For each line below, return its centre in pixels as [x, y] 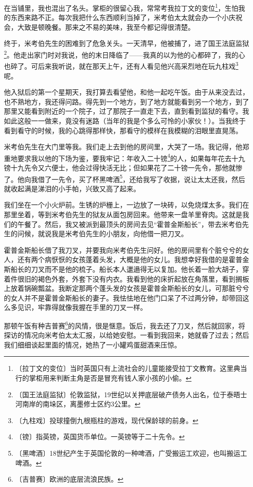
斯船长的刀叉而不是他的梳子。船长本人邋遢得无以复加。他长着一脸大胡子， [123, 269]
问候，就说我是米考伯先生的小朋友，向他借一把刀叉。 [102, 233]
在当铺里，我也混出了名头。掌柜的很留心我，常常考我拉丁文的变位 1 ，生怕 [121, 7]
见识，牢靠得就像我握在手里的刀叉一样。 [82, 307]
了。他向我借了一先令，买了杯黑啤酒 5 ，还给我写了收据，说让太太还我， [118, 178]
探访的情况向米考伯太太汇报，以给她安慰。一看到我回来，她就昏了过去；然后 [126, 335]
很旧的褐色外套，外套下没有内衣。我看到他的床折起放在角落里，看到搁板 [133, 278]
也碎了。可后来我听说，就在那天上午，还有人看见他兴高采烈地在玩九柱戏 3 [121, 65]
